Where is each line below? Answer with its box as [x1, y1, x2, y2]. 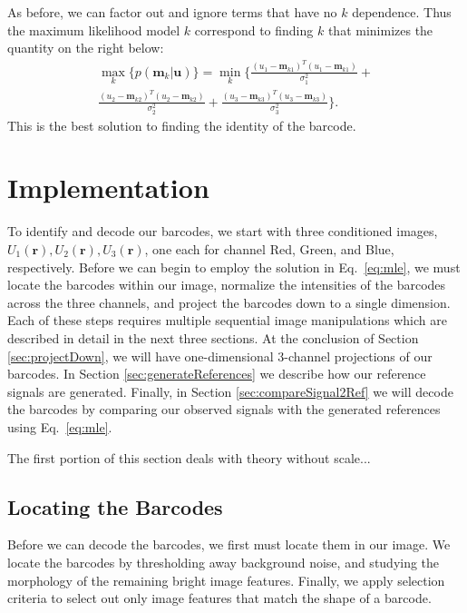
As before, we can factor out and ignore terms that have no [7, 3, 337, 21]
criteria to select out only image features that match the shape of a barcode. [7, 588, 432, 608]
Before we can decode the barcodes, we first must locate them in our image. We [7, 535, 451, 554]
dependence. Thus [352, 3, 452, 21]
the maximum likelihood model [7, 20, 180, 39]
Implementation [7, 169, 209, 206]
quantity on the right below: [7, 38, 164, 57]
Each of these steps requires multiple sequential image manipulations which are [7, 311, 447, 330]
